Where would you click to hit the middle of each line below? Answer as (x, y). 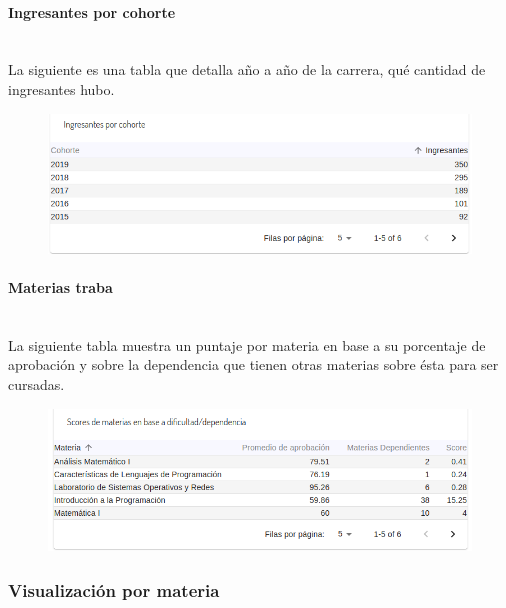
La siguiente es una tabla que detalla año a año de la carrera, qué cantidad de (247, 69)
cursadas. (36, 383)
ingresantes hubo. (61, 88)
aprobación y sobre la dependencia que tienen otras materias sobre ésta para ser (253, 364)
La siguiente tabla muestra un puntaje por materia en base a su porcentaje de (247, 344)
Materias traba (60, 286)
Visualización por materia (114, 589)
